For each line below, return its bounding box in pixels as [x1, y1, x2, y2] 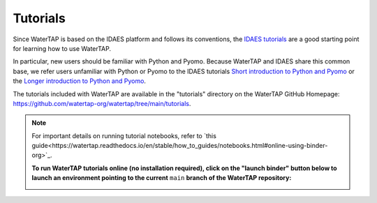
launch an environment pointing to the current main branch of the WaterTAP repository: [31, 174, 292, 182]
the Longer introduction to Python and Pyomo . [13, 77, 147, 85]
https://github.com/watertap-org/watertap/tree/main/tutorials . [13, 99, 191, 107]
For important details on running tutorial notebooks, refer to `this [31, 131, 216, 140]
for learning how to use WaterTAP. [13, 44, 112, 52]
